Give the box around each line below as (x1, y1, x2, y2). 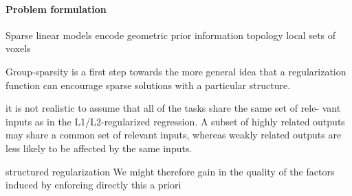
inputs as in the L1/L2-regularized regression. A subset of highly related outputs (5, 114, 345, 128)
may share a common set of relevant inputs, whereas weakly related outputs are (5, 127, 342, 142)
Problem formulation (5, 1, 107, 16)
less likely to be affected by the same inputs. (5, 140, 192, 155)
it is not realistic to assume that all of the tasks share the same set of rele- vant (5, 101, 341, 115)
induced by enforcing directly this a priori (5, 177, 181, 192)
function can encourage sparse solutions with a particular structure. (5, 77, 291, 92)
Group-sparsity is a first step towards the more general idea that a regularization (5, 64, 346, 78)
